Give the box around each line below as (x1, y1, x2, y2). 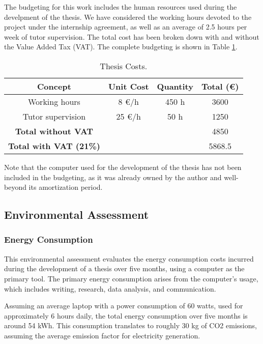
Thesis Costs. (100, 60, 148, 72)
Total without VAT (15, 125, 94, 137)
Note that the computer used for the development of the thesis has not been (4, 161, 242, 172)
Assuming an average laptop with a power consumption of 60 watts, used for (4, 300, 243, 311)
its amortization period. (28, 182, 103, 192)
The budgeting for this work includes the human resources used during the (4, 2, 237, 12)
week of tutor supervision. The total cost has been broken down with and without (4, 31, 259, 42)
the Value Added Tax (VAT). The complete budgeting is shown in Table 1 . (4, 41, 238, 52)
